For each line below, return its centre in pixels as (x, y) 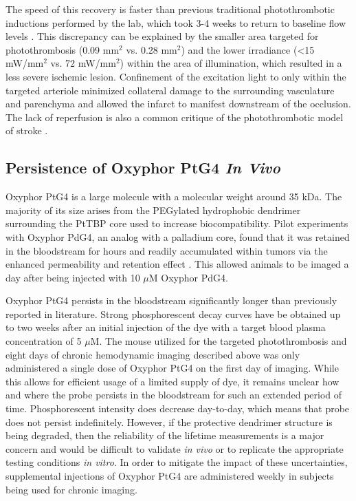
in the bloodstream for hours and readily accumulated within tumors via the (167, 250)
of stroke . (27, 130)
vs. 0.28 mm (152, 49)
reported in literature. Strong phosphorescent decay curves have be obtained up (173, 313)
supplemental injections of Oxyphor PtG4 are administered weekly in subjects (170, 476)
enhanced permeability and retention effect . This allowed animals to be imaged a (177, 264)
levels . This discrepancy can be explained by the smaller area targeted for (162, 36)
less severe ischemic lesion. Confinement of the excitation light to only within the (176, 76)
